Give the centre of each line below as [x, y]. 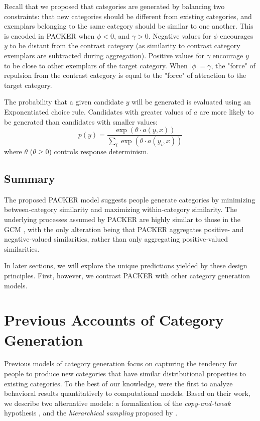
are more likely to [227, 111]
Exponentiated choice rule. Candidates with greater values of [98, 111]
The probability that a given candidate [64, 102]
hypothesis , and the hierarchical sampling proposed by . [91, 413]
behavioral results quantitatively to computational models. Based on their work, [127, 393]
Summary [30, 179]
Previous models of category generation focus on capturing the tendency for [121, 363]
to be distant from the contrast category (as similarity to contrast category [125, 45]
